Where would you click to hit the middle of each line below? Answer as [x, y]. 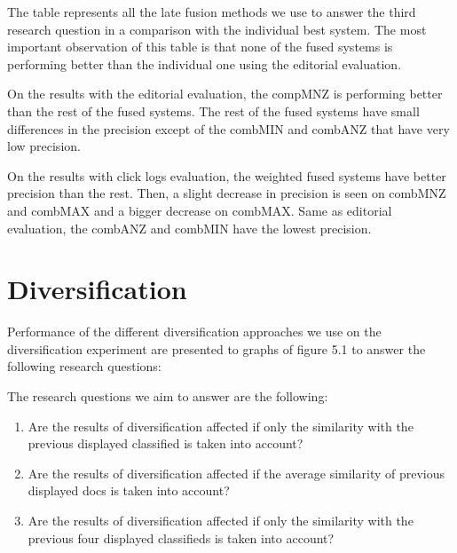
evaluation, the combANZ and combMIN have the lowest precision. [189, 228]
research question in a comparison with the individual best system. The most [217, 29]
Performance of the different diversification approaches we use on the [194, 332]
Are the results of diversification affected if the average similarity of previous [236, 473]
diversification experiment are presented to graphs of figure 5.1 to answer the [217, 348]
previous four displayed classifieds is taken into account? [181, 537]
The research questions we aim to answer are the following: [168, 396]
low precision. [44, 146]
